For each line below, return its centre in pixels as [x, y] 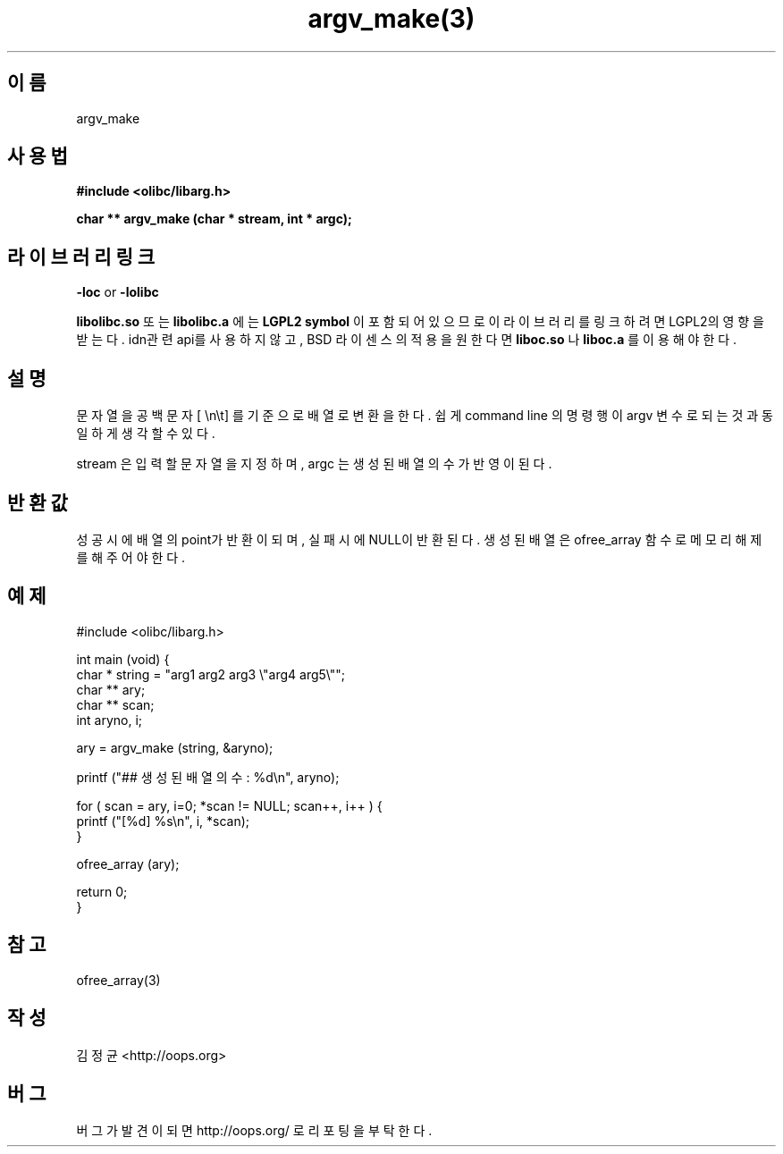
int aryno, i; [109, 720]
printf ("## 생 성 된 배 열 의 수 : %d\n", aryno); [208, 777]
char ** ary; [111, 689]
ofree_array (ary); [128, 863]
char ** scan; [115, 704]
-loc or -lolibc [118, 292]
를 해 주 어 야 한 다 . [131, 557]
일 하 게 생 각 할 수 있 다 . [146, 434]
